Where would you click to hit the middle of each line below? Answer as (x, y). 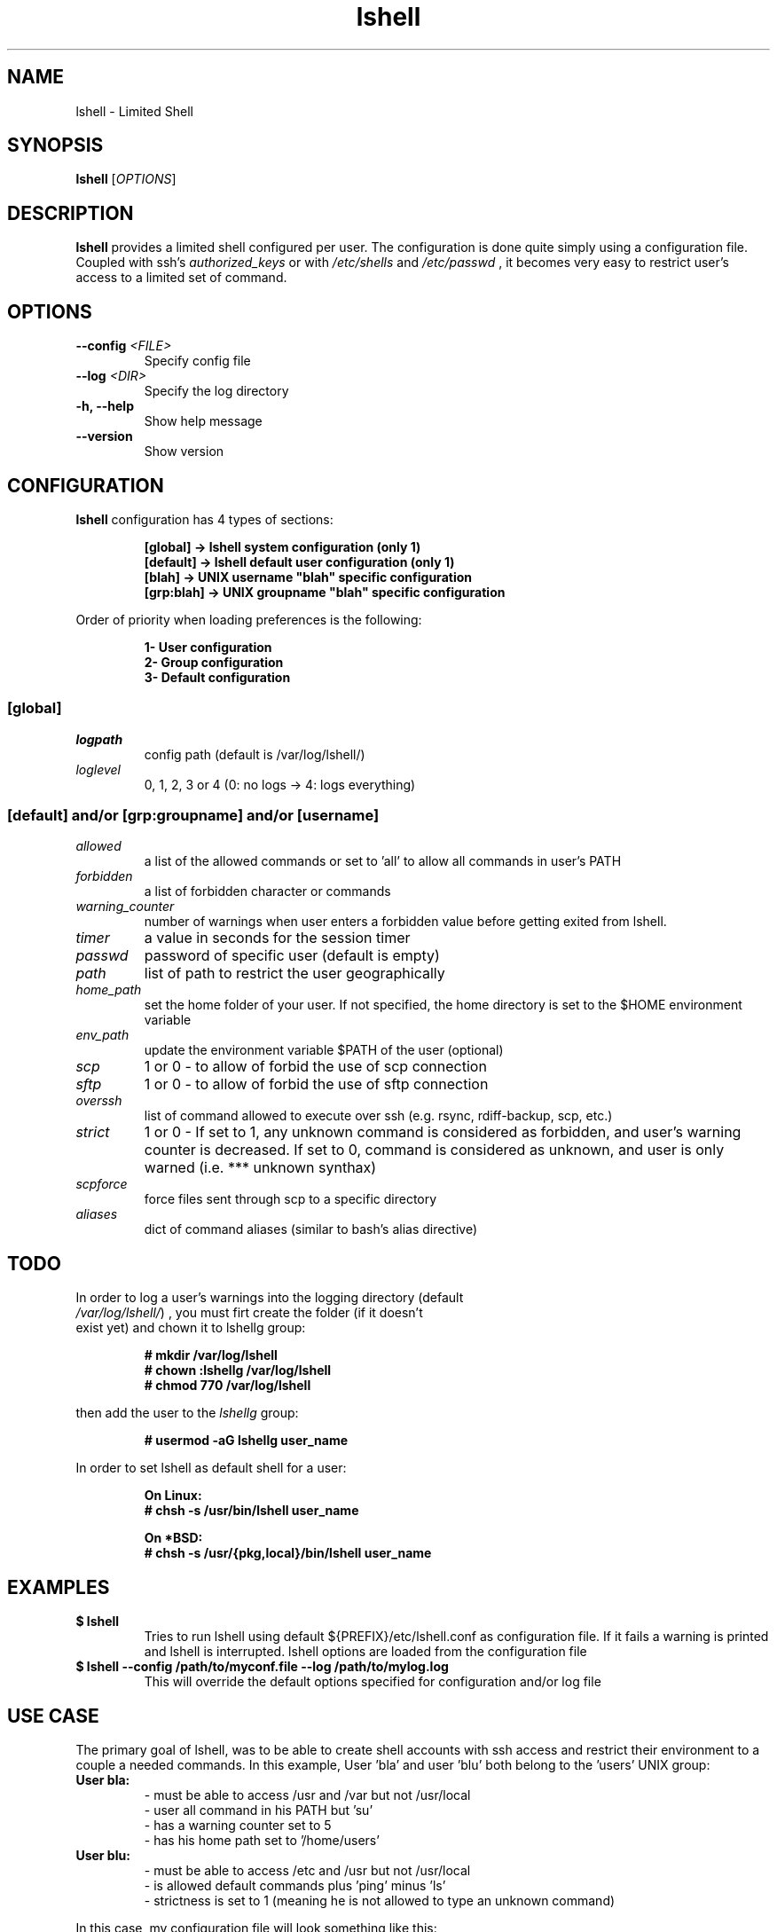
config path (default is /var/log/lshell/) (255, 754)
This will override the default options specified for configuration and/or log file (373, 1682)
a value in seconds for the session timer (277, 938)
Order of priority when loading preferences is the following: (249, 619)
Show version (184, 452)
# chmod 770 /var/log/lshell (228, 1386)
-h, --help (105, 406)
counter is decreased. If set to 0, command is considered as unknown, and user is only (434, 1150)
